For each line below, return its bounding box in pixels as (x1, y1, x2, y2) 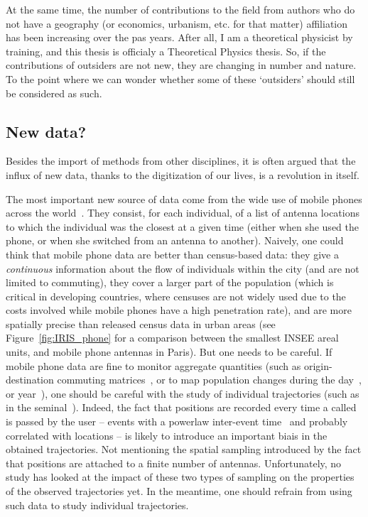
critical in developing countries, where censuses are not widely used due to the (6, 288, 346, 303)
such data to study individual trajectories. (6, 497, 189, 512)
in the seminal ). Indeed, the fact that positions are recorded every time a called (6, 400, 357, 415)
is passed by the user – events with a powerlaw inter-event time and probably (6, 414, 348, 429)
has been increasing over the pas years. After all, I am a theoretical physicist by (6, 30, 353, 45)
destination (6, 372, 54, 387)
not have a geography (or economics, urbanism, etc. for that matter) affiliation (6, 16, 348, 31)
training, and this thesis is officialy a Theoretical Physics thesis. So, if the (6, 43, 326, 58)
